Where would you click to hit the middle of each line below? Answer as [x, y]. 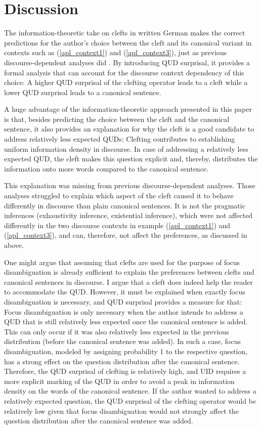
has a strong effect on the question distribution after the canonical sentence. [122, 361]
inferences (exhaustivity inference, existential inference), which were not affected [128, 215]
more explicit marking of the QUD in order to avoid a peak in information [119, 381]
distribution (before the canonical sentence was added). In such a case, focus [122, 341]
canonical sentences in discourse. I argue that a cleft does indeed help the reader [129, 282]
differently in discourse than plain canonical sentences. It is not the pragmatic [125, 205]
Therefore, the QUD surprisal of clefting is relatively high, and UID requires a [125, 371]
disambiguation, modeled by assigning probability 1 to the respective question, [126, 351]
